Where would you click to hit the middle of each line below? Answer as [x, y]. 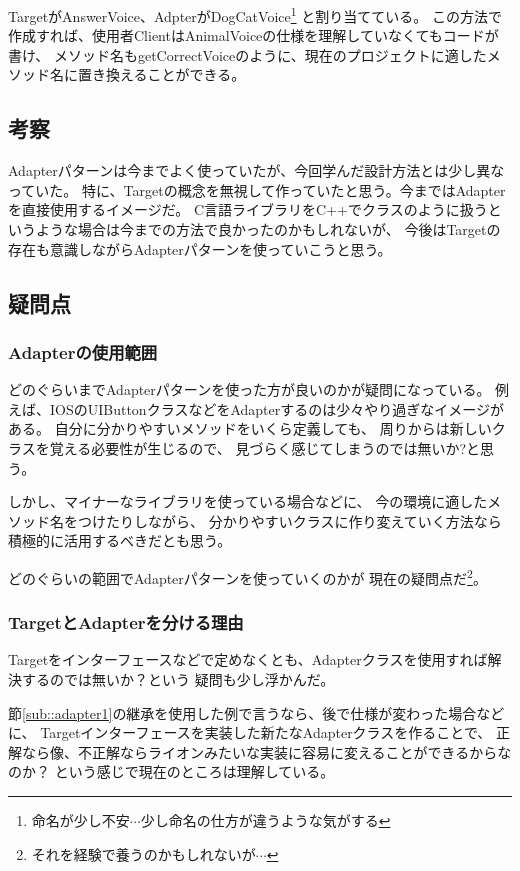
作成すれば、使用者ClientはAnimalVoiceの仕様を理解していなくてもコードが [253, 35]
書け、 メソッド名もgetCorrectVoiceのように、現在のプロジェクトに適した [247, 54]
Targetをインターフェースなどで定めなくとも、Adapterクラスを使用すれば [248, 659]
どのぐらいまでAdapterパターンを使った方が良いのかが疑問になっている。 [249, 389]
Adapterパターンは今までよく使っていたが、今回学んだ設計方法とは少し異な [256, 170]
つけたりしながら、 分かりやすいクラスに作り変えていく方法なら [289, 520]
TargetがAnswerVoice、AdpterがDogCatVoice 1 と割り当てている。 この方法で [255, 14]
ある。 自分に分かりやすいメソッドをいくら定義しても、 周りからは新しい [250, 428]
